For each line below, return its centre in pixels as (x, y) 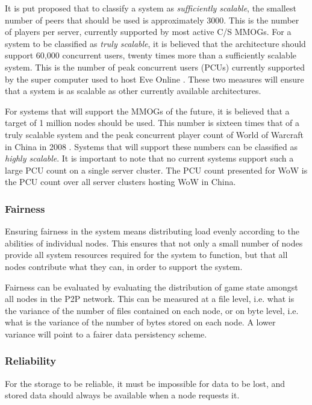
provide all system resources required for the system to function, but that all (146, 255)
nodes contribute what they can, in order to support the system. (124, 266)
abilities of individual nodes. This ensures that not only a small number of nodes (154, 243)
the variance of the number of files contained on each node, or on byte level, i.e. (152, 310)
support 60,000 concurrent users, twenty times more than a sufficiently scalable (151, 55)
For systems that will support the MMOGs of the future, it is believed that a (147, 111)
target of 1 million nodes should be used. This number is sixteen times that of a (152, 123)
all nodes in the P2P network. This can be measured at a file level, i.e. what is (150, 299)
